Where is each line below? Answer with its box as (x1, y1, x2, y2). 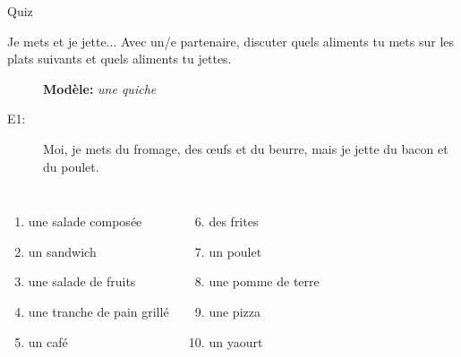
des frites (209, 212, 259, 231)
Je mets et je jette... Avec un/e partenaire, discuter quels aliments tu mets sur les (7, 31, 455, 50)
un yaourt (209, 332, 263, 351)
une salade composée (28, 212, 142, 231)
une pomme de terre (209, 272, 320, 291)
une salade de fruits (28, 272, 136, 291)
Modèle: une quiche (43, 79, 157, 98)
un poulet (209, 242, 262, 260)
